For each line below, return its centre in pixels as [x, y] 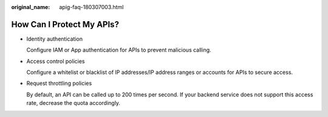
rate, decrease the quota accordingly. [73, 103]
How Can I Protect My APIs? [65, 24]
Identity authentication [55, 39]
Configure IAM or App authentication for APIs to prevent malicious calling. [119, 50]
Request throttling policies [59, 83]
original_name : [31, 7]
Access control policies [56, 61]
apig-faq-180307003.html [91, 7]
